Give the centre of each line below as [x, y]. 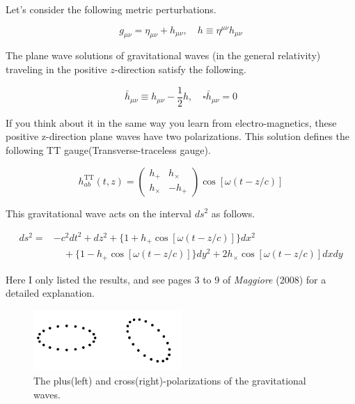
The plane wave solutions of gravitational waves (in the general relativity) [163, 55]
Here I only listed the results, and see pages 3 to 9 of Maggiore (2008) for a [166, 279]
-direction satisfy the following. [180, 69]
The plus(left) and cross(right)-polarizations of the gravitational [170, 381]
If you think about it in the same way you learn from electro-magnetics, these [171, 122]
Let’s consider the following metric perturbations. [111, 9]
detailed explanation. [50, 293]
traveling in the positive [56, 69]
